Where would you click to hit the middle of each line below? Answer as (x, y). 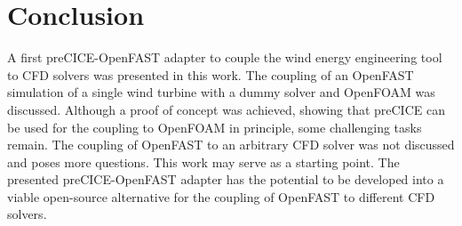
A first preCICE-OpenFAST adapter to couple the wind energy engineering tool (225, 57)
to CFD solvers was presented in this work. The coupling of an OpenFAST (211, 74)
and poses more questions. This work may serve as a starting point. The (203, 161)
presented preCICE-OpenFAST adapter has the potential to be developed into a (226, 179)
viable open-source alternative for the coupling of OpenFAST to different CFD (221, 196)
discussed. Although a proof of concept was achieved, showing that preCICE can (226, 109)
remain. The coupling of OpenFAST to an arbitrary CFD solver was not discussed (231, 145)
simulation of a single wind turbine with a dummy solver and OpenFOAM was (221, 92)
